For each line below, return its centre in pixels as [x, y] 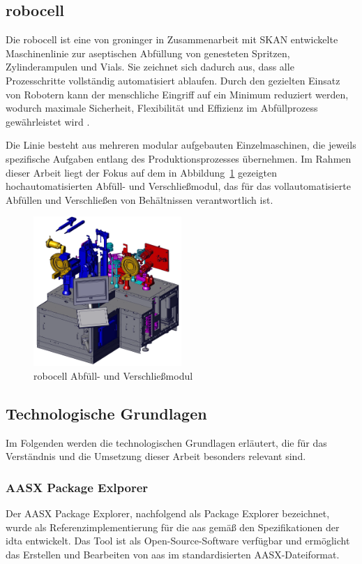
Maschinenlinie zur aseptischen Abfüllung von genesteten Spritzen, [148, 53]
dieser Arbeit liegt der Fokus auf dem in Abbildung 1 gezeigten [141, 172]
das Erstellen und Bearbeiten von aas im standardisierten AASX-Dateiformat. [173, 554]
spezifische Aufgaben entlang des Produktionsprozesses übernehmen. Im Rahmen [179, 158]
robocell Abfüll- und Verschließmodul [113, 376]
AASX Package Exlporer [77, 487]
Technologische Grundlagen [106, 413]
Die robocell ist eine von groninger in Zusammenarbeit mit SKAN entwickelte [172, 39]
